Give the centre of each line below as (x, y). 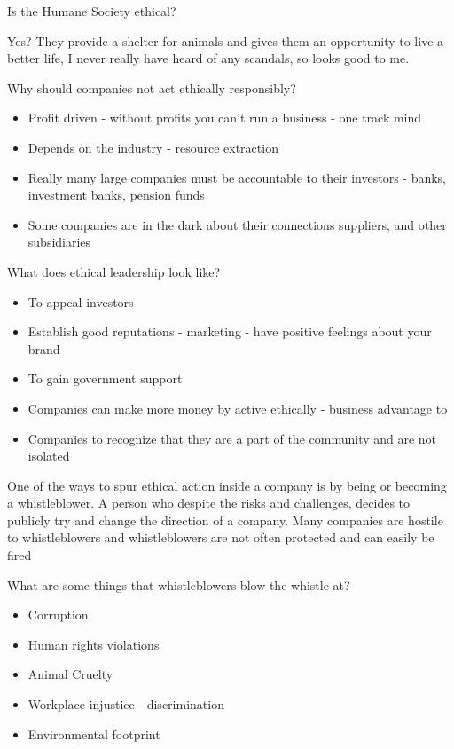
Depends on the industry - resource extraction (153, 147)
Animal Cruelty (70, 674)
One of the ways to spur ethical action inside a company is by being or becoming (227, 485)
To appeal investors (81, 301)
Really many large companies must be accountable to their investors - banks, (237, 177)
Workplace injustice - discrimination (126, 704)
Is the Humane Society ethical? (92, 11)
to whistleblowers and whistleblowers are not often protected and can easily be (221, 537)
